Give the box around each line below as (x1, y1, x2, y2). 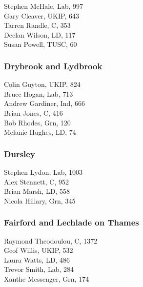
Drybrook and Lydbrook (4, 60, 102, 72)
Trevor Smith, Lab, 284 (4, 264, 74, 274)
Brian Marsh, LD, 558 (4, 186, 70, 196)
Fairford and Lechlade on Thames (4, 216, 139, 228)
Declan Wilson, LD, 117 (4, 29, 76, 40)
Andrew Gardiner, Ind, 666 (4, 98, 85, 108)
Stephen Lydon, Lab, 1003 (4, 166, 83, 177)
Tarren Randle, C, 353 (4, 20, 71, 30)
